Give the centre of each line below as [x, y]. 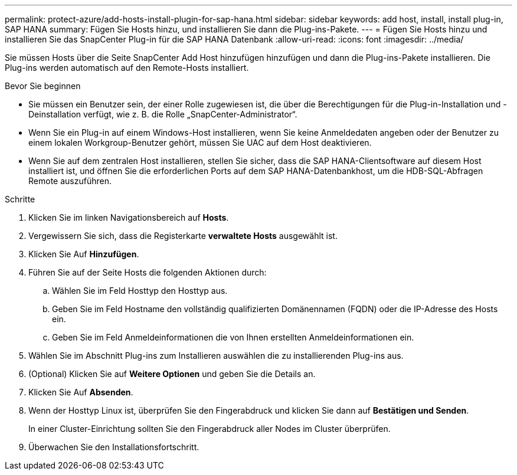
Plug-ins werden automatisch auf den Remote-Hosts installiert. [127, 68]
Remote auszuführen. [70, 181]
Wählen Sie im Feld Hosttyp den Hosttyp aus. [140, 291]
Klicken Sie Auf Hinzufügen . [84, 254]
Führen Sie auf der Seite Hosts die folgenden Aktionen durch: [148, 272]
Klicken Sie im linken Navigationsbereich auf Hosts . [129, 217]
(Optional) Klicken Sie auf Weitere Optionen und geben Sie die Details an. [172, 374]
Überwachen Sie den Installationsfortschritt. [114, 447]
